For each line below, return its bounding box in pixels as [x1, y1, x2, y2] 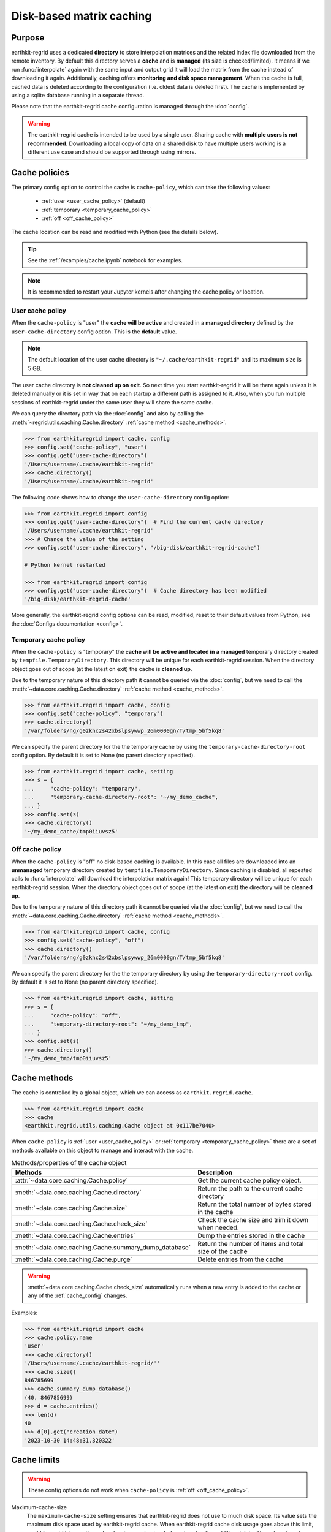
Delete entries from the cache [197, 1255, 284, 1264]
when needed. [197, 1223, 239, 1232]
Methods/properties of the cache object [11, 1159, 127, 1167]
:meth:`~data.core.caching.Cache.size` [15, 1204, 127, 1212]
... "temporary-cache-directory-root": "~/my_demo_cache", [24, 794, 219, 801]
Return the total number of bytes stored [197, 1200, 312, 1208]
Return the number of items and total [197, 1239, 304, 1248]
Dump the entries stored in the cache [197, 1231, 305, 1240]
